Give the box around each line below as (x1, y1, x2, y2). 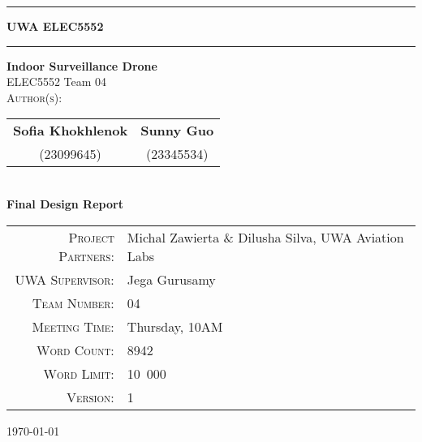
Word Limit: (43, 363, 114, 383)
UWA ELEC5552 (6, 18, 104, 34)
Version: (66, 387, 114, 406)
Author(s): (6, 88, 62, 105)
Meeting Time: (32, 316, 114, 336)
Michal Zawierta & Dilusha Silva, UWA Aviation (127, 227, 404, 247)
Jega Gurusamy (127, 269, 216, 289)
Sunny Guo (140, 121, 214, 140)
